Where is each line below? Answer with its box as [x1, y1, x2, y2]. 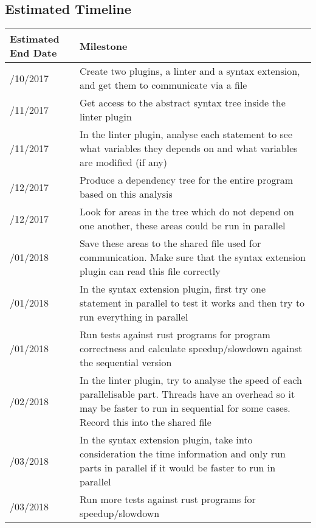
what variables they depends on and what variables [79, 141, 298, 156]
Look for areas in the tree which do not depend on [79, 204, 294, 219]
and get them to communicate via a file [79, 78, 247, 92]
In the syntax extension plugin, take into [79, 432, 253, 447]
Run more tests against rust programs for [79, 492, 256, 507]
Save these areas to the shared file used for [79, 236, 261, 251]
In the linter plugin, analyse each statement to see [79, 127, 293, 142]
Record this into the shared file [79, 415, 211, 429]
